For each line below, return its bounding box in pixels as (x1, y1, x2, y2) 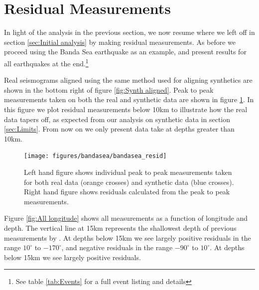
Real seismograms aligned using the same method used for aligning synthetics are (4, 75, 253, 85)
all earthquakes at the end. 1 (4, 56, 89, 68)
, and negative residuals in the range (61, 242, 173, 253)
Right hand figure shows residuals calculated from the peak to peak (24, 186, 230, 197)
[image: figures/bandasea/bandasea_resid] (24, 152, 167, 160)
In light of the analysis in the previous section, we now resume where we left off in (4, 27, 255, 37)
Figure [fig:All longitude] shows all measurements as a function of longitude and (4, 213, 248, 223)
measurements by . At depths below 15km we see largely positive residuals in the (4, 232, 251, 243)
